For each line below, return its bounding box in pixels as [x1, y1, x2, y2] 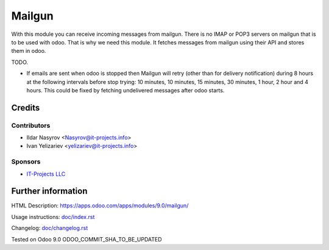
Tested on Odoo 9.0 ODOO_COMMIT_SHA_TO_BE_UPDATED [11, 235, 162, 243]
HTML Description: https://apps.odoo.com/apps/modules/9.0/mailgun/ [11, 202, 189, 209]
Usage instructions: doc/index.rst [11, 213, 95, 220]
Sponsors [11, 158, 41, 166]
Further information [11, 186, 88, 196]
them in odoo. [11, 47, 46, 55]
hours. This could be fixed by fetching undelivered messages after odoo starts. [26, 86, 225, 94]
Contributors [11, 121, 51, 130]
